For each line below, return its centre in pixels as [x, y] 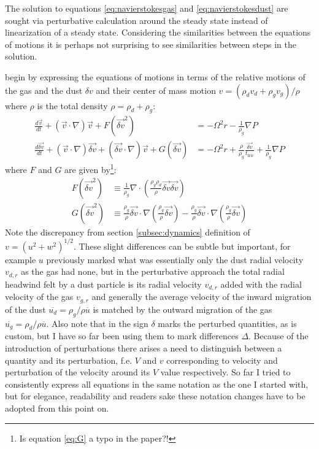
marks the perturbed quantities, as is [227, 323]
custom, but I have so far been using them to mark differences [122, 336]
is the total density [72, 105]
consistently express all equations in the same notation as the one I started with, [157, 384]
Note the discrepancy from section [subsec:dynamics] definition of [128, 232]
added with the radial [261, 284]
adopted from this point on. [57, 408]
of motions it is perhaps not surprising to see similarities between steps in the [151, 44]
